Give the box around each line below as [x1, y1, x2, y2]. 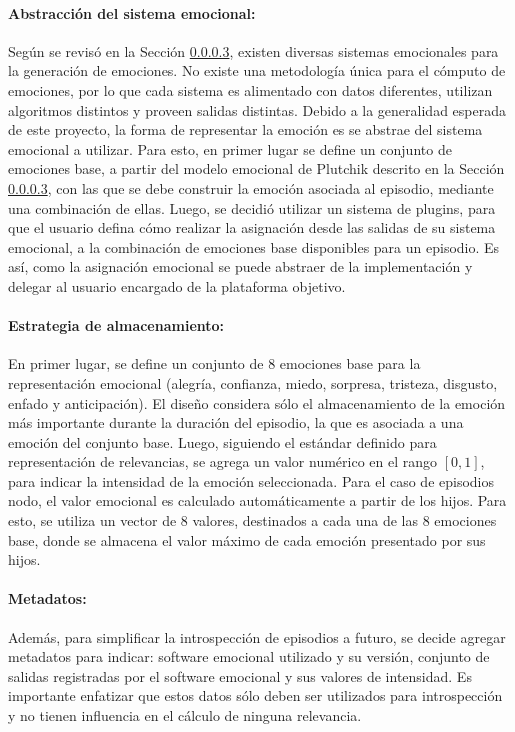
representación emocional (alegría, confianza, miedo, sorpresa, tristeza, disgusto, [8, 372, 498, 393]
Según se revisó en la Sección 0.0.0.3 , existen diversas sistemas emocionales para [8, 40, 499, 61]
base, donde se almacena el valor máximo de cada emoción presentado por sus [8, 529, 486, 550]
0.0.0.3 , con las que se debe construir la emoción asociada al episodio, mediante [8, 177, 494, 198]
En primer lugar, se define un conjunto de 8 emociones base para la [8, 353, 421, 374]
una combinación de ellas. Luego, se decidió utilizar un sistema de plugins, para [8, 197, 496, 218]
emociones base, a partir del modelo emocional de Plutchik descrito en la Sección [8, 158, 505, 179]
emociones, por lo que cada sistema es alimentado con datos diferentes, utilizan [8, 79, 493, 100]
